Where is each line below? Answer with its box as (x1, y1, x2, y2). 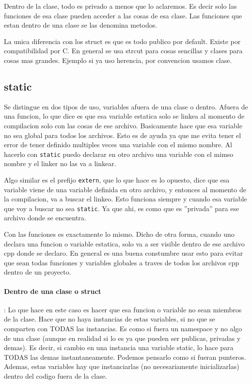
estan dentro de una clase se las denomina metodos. (4, 20, 157, 30)
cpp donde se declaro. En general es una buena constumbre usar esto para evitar (4, 248, 243, 258)
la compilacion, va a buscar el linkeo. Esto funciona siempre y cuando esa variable (4, 194, 247, 204)
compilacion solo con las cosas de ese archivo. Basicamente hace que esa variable (4, 120, 242, 130)
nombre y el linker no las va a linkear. (4, 158, 116, 169)
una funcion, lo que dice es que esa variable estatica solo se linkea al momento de (4, 111, 245, 121)
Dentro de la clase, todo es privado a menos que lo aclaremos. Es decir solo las (4, 1, 237, 11)
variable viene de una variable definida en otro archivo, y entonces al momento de (4, 184, 246, 194)
